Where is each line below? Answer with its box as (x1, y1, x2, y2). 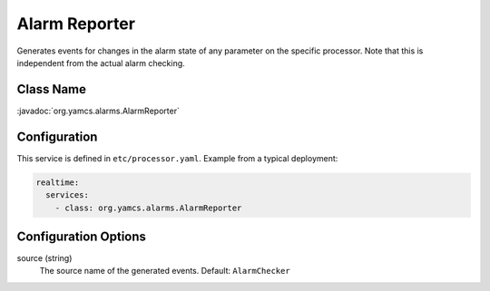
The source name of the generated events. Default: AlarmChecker (39, 266, 290, 276)
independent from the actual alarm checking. (16, 57, 185, 68)
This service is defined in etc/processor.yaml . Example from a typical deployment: (16, 152, 338, 163)
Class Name (16, 82, 86, 97)
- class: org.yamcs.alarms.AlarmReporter (54, 202, 242, 213)
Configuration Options (16, 228, 147, 244)
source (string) (16, 253, 73, 264)
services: (45, 190, 90, 200)
